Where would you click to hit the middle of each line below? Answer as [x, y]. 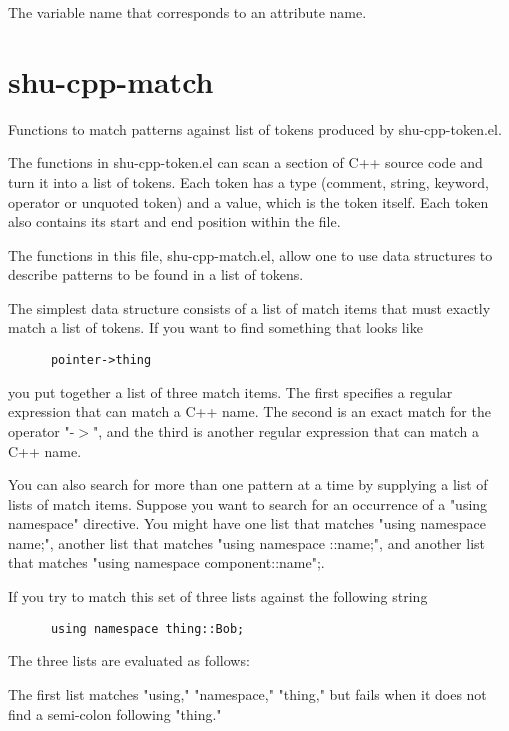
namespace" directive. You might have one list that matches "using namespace [247, 523]
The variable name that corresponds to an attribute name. [187, 12]
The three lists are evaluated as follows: [129, 660]
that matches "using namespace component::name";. [166, 562]
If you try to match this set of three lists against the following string [218, 596]
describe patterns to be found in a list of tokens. [156, 274]
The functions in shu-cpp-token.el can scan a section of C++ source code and [245, 162]
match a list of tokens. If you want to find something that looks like [215, 327]
